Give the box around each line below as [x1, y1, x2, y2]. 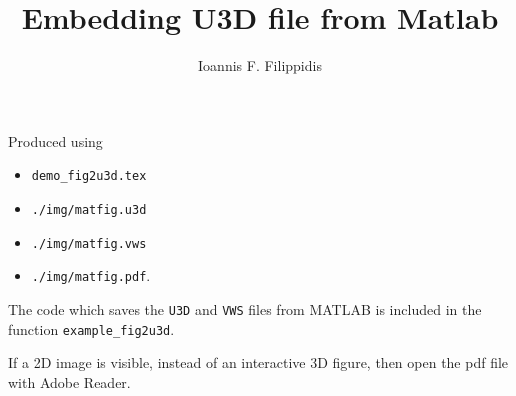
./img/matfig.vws [31, 236, 147, 251]
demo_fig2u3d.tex [31, 169, 147, 184]
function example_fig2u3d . [8, 318, 175, 339]
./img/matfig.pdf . [31, 265, 151, 286]
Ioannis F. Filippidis [198, 55, 322, 76]
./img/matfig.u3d [31, 202, 147, 217]
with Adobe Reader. [8, 371, 131, 392]
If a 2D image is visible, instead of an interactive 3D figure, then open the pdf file [8, 352, 509, 373]
